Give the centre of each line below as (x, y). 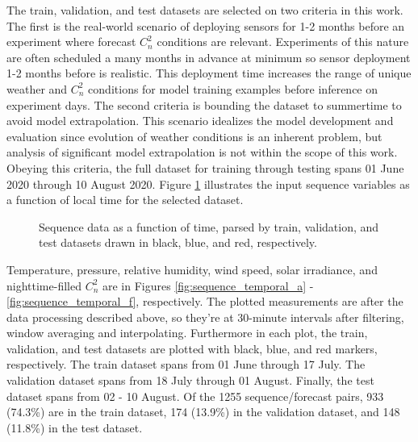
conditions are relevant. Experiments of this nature (283, 42)
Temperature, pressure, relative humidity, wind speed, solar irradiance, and (192, 269)
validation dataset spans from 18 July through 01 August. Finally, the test (190, 380)
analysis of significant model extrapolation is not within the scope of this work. (202, 152)
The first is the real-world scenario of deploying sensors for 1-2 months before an (206, 25)
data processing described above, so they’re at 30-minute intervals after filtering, (205, 317)
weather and (37, 88)
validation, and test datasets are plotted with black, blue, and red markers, (192, 348)
